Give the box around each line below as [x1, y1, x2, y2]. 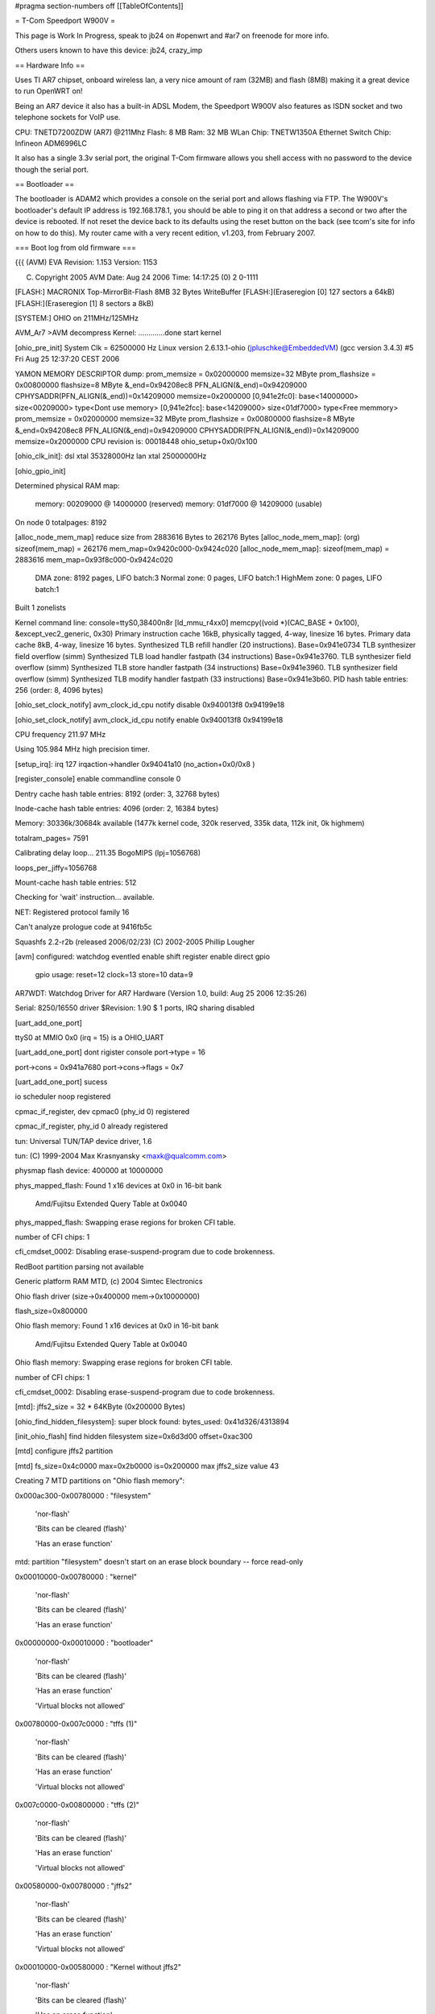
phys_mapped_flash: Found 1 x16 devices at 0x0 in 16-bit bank [14, 1180, 222, 1190]
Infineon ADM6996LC [14, 138, 88, 148]
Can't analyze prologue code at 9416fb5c [14, 922, 153, 932]
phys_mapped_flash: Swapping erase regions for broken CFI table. [14, 1217, 236, 1227]
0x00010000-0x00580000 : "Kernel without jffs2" [14, 1962, 181, 1971]
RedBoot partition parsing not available [14, 1262, 144, 1271]
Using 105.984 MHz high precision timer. [14, 744, 151, 754]
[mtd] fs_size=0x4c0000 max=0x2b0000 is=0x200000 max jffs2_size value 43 [14, 1461, 280, 1470]
